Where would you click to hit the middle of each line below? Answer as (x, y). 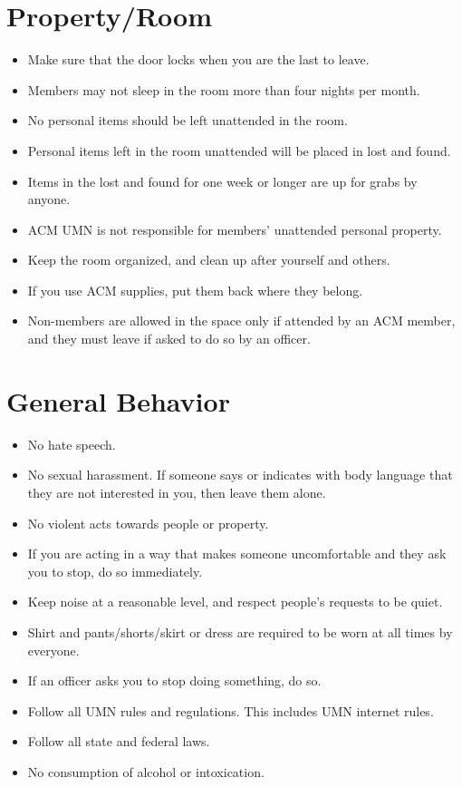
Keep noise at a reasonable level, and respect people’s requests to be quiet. (235, 602)
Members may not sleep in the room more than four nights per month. (224, 89)
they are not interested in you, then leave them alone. (177, 492)
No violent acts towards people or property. (148, 523)
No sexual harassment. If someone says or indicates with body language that (240, 475)
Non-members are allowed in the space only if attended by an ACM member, (241, 321)
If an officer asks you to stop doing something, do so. (174, 680)
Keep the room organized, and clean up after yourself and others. (209, 260)
